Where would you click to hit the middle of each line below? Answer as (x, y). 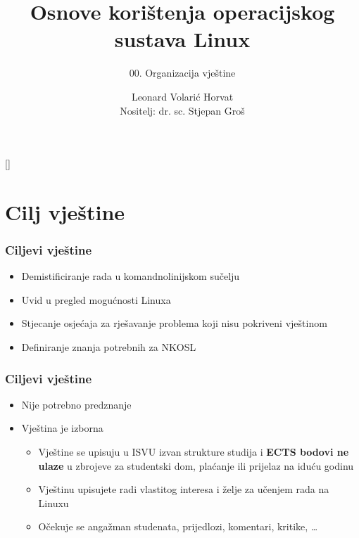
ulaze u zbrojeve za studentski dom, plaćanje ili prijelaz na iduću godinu (196, 465)
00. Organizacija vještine (182, 73)
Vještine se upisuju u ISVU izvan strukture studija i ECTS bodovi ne (194, 452)
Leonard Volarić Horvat (182, 96)
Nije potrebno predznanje (76, 404)
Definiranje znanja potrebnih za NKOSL (109, 347)
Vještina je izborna (62, 428)
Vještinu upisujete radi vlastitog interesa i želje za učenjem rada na (184, 489)
